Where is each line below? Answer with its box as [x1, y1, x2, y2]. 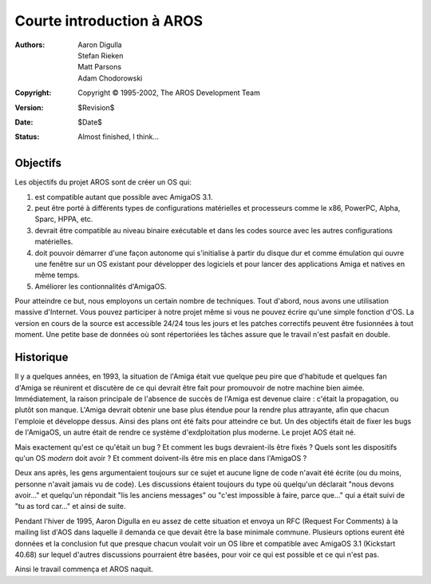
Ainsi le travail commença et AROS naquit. [14, 564, 153, 574]
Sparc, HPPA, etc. [34, 214, 93, 224]
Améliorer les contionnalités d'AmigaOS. [34, 281, 167, 291]
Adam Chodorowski [77, 73, 143, 83]
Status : [14, 132, 40, 141]
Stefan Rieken [77, 50, 124, 60]
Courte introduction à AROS [14, 12, 204, 30]
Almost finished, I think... [77, 132, 160, 141]
